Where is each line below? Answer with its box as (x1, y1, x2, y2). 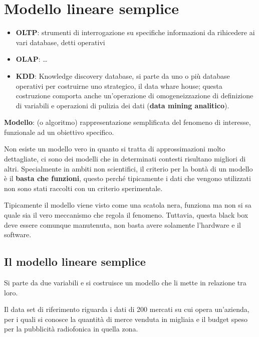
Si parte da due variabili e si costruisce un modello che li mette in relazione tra (4, 277, 246, 288)
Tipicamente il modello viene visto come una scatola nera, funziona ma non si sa (4, 200, 251, 210)
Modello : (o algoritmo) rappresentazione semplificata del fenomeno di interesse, (4, 117, 251, 127)
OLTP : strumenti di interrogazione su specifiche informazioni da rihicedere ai (16, 27, 255, 38)
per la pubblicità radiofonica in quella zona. (4, 323, 138, 334)
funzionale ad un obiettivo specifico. (4, 126, 114, 137)
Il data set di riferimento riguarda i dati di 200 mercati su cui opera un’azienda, (4, 304, 249, 314)
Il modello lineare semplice (4, 254, 146, 269)
